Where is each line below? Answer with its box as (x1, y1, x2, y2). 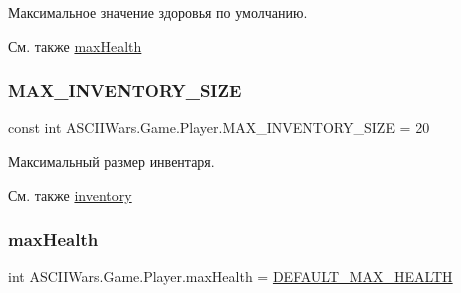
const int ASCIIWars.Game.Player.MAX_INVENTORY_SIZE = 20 (8, 117, 430, 138)
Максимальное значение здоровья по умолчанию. (8, 2, 308, 22)
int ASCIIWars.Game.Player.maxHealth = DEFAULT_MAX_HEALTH (8, 266, 453, 287)
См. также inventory (8, 184, 132, 205)
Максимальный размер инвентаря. (8, 151, 215, 171)
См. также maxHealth (8, 35, 142, 56)
